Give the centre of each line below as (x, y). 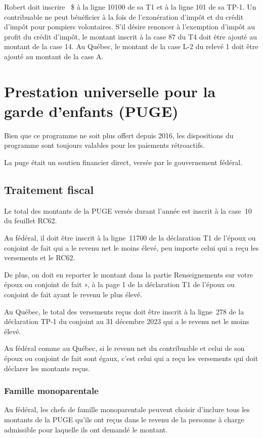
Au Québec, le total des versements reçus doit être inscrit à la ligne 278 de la (124, 311)
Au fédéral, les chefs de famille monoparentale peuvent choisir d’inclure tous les (127, 409)
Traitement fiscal (49, 190)
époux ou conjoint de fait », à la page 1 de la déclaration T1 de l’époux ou (119, 284)
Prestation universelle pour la (110, 91)
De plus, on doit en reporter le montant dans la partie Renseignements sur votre (129, 274)
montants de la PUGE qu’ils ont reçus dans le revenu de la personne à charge (124, 419)
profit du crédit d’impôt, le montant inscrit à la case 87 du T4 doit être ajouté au (131, 36)
